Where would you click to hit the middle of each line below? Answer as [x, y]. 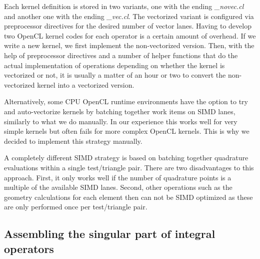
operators [29, 248]
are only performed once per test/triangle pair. [76, 207]
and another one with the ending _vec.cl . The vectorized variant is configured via [129, 16]
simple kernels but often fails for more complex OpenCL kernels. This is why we [127, 131]
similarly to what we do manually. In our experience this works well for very [121, 121]
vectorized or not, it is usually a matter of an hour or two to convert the [115, 75]
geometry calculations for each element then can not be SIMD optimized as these [128, 197]
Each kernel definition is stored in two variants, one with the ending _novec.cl [124, 6]
